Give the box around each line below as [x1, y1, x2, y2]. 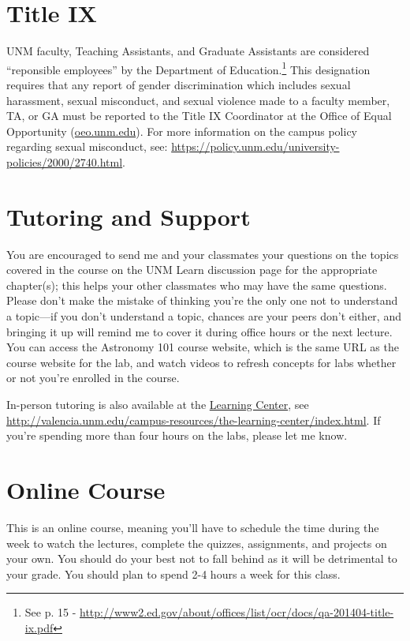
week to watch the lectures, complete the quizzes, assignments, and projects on [6, 534, 387, 551]
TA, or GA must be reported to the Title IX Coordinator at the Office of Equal [6, 107, 392, 124]
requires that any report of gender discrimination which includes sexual [6, 76, 351, 92]
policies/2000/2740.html [6, 153, 123, 170]
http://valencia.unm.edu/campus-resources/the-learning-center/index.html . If [6, 411, 381, 428]
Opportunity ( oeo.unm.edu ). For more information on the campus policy [6, 122, 358, 139]
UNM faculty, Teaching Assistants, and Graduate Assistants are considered [6, 43, 370, 59]
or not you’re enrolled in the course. [6, 369, 180, 386]
